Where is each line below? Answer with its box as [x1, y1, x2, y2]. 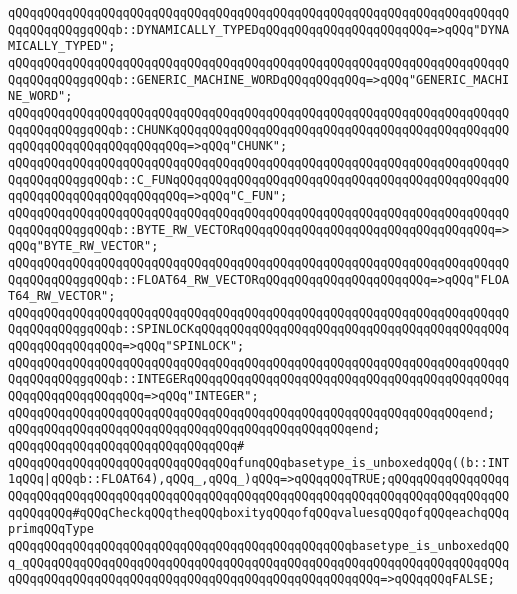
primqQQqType [8, 522, 94, 537]
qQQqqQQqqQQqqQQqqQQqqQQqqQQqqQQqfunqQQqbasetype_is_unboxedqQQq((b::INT [8, 455, 510, 470]
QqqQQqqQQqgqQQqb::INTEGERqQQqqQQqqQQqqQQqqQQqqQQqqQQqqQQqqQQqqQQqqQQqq [8, 372, 510, 387]
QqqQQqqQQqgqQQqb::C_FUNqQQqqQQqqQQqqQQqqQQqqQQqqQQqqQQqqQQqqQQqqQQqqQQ [8, 172, 510, 187]
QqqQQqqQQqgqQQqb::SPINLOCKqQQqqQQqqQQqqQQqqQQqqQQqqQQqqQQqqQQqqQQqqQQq [8, 322, 510, 337]
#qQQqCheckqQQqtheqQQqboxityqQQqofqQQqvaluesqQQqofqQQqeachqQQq [72, 505, 510, 520]
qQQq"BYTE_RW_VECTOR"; [8, 239, 159, 254]
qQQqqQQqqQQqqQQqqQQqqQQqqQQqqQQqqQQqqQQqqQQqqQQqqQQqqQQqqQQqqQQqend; [8, 405, 495, 420]
